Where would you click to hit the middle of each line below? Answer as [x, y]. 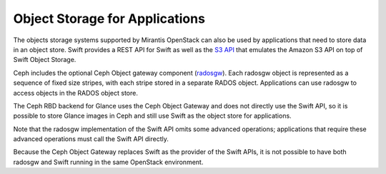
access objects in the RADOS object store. [76, 93]
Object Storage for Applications [109, 19]
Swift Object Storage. [45, 60]
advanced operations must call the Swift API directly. [91, 139]
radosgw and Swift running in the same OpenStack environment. [108, 162]
